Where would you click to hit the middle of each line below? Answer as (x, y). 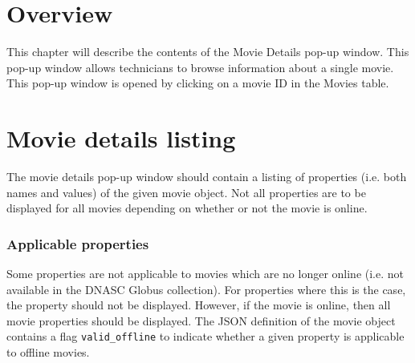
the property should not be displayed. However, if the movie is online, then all (199, 305)
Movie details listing (121, 138)
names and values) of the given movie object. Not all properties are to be (186, 192)
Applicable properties (78, 243)
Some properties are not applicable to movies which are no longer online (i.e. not (205, 274)
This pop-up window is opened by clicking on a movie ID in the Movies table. (198, 83)
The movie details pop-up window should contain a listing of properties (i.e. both (207, 177)
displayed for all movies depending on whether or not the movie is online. (187, 208)
